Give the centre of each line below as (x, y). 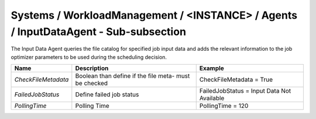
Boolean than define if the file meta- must (133, 76)
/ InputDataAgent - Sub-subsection (99, 32)
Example (212, 68)
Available (212, 98)
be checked (92, 83)
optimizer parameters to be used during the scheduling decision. (89, 57)
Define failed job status (107, 94)
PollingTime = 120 (224, 106)
